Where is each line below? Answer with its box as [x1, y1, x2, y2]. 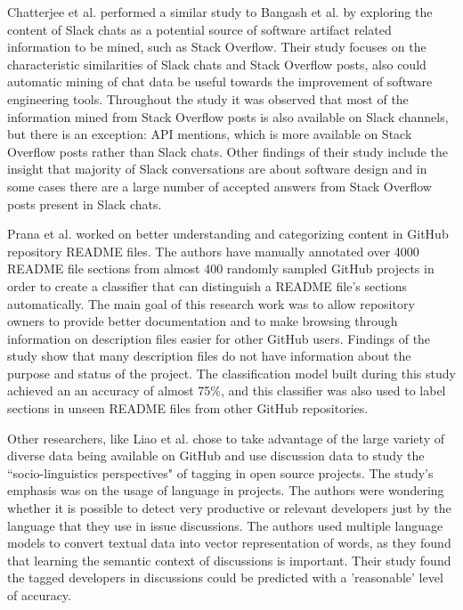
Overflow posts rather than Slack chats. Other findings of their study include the [7, 142, 448, 160]
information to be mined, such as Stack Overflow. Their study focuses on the [7, 37, 426, 56]
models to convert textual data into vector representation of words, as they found [7, 533, 451, 552]
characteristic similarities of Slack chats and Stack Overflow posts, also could [7, 54, 426, 73]
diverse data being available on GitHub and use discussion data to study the [7, 446, 425, 465]
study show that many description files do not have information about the [7, 346, 411, 365]
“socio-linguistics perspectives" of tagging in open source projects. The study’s [7, 463, 434, 482]
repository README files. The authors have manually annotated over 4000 [7, 241, 419, 260]
